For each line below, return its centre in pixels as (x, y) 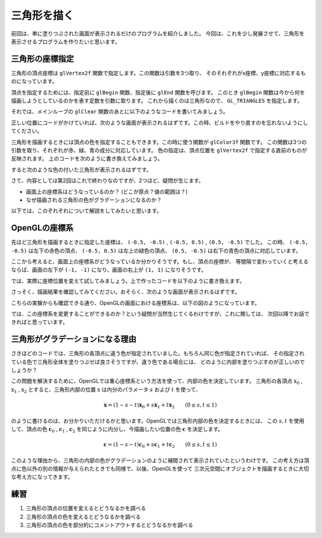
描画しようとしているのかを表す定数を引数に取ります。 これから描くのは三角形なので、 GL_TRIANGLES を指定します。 (157, 101)
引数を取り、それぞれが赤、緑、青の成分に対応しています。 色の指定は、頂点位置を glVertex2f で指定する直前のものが (159, 150)
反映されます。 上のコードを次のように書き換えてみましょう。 (87, 159)
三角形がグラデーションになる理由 (74, 339)
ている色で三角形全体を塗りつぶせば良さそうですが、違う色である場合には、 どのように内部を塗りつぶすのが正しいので (158, 362)
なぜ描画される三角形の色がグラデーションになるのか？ (94, 199)
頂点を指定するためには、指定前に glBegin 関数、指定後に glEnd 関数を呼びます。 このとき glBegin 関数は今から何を (158, 92)
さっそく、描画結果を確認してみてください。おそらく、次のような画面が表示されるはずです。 (126, 292)
